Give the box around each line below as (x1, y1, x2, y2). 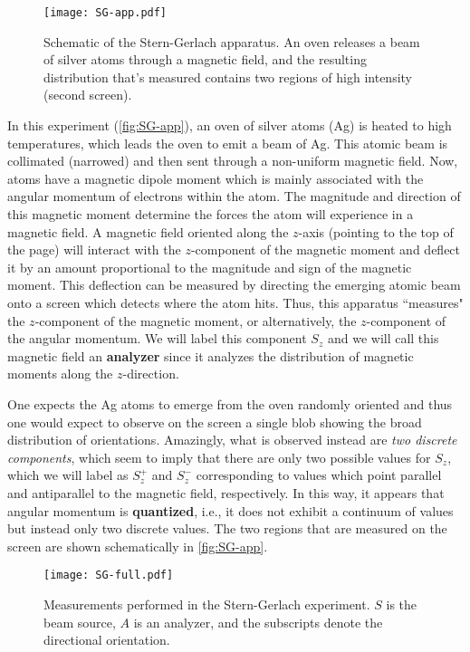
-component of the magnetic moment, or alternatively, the (34, 311, 357, 330)
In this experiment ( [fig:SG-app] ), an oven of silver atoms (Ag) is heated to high (7, 116, 452, 135)
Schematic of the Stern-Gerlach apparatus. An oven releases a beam (43, 32, 420, 51)
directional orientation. (43, 630, 170, 649)
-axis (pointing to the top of (298, 222, 454, 241)
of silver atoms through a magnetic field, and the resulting (43, 50, 367, 69)
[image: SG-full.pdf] (43, 569, 174, 582)
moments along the (7, 364, 113, 383)
